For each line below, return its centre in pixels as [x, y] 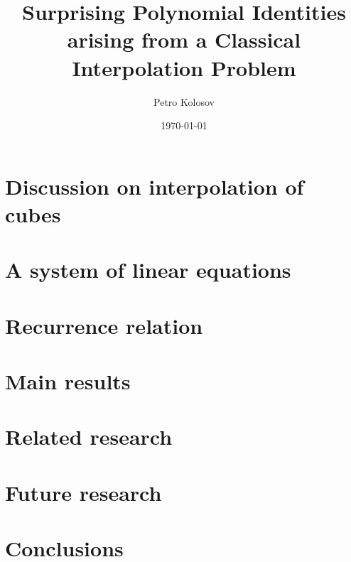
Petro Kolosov [184, 101]
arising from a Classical [184, 39]
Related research [89, 437]
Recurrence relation [104, 325]
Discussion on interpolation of [155, 186]
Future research [83, 492]
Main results [68, 381]
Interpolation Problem [184, 67]
